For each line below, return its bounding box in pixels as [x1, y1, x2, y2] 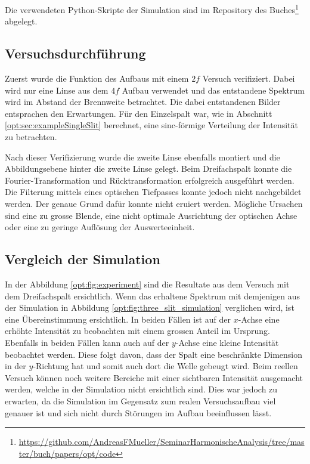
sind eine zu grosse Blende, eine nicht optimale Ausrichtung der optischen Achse [5, 209, 297, 221]
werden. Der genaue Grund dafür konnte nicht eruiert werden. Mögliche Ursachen [5, 197, 303, 209]
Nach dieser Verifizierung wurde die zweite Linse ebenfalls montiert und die [5, 150, 280, 163]
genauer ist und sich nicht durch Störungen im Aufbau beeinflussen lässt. [5, 406, 272, 419]
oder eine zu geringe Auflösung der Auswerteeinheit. [5, 221, 195, 233]
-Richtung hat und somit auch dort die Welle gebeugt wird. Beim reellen [33, 360, 298, 372]
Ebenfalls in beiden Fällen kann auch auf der [5, 336, 169, 348]
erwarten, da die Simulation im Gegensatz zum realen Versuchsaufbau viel [5, 394, 276, 407]
